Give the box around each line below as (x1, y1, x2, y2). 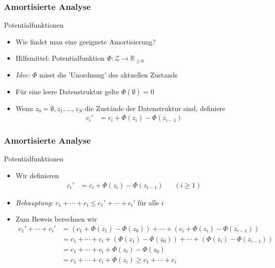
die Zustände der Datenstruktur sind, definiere (84, 103, 226, 113)
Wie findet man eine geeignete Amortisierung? (15, 36, 156, 46)
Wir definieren (15, 170, 59, 181)
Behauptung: (15, 197, 53, 207)
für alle (137, 197, 159, 207)
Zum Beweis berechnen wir (15, 214, 97, 224)
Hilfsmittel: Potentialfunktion (15, 53, 105, 63)
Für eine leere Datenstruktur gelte (15, 86, 119, 96)
